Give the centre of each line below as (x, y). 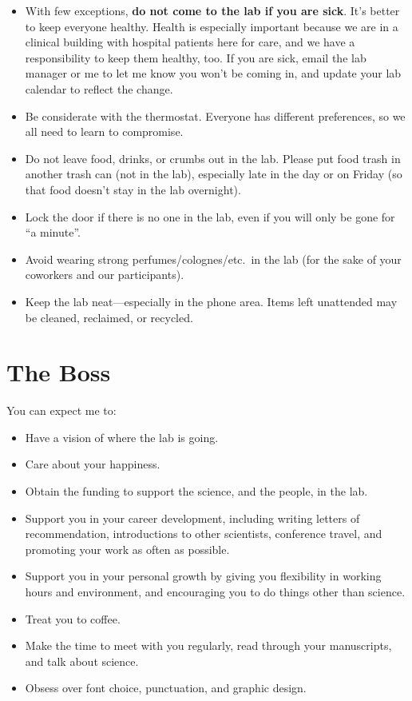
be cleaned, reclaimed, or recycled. (109, 317)
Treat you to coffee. (73, 618)
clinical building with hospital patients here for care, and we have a (190, 42)
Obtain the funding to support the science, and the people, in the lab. (196, 491)
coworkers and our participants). (105, 275)
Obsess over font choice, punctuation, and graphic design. (166, 688)
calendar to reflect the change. (99, 88)
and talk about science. (82, 661)
